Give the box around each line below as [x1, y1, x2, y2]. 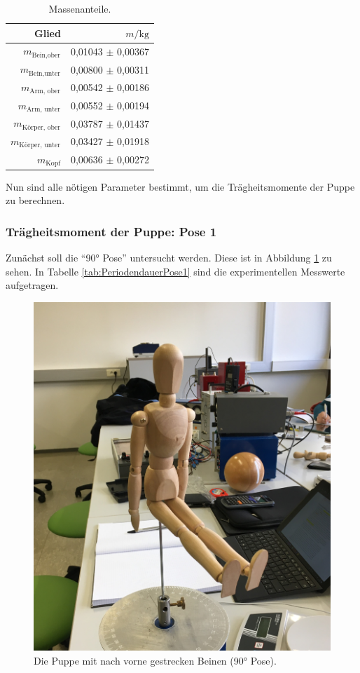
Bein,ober [32, 51, 61, 59]
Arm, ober [29, 88, 61, 95]
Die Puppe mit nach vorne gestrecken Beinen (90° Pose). [34, 653, 277, 667]
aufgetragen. [6, 278, 59, 292]
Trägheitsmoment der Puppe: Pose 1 [6, 222, 217, 240]
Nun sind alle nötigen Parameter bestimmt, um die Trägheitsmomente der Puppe [6, 179, 355, 193]
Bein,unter [29, 69, 61, 77]
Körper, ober [22, 123, 61, 131]
